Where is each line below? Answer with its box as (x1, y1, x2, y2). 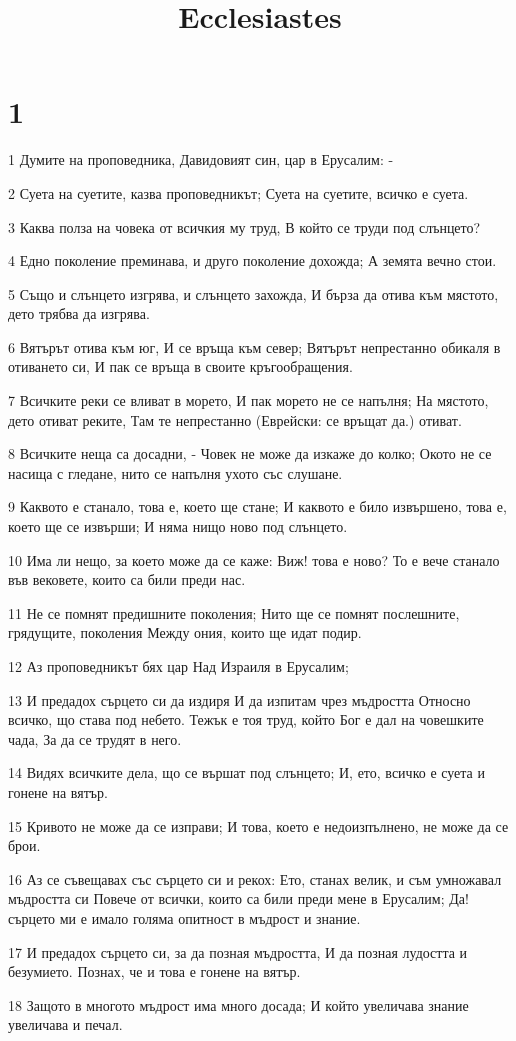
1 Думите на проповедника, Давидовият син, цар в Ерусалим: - (8, 149, 394, 170)
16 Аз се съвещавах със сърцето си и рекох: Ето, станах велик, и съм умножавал (8, 868, 502, 889)
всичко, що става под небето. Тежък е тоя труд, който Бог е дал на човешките (8, 709, 484, 730)
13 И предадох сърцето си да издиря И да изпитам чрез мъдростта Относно (8, 689, 471, 710)
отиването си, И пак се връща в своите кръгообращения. (8, 356, 353, 377)
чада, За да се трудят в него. (8, 728, 182, 749)
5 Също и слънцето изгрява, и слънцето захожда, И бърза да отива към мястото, (8, 283, 499, 304)
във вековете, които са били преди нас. (8, 569, 246, 590)
